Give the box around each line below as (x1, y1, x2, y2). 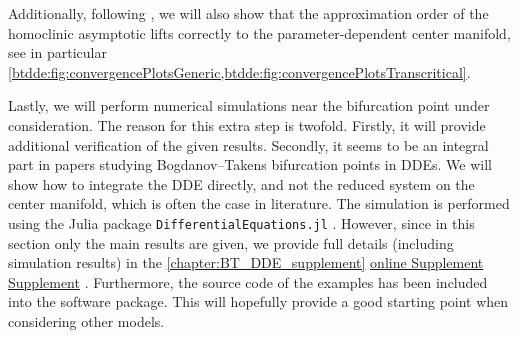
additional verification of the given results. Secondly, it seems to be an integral (8, 134, 489, 155)
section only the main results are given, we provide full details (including (8, 232, 454, 253)
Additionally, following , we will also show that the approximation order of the (8, 3, 489, 23)
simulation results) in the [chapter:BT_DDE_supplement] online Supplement (8, 252, 484, 273)
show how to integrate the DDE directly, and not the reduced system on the (8, 173, 475, 194)
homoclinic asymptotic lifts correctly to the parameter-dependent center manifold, (8, 22, 511, 43)
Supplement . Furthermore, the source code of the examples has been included (8, 271, 488, 292)
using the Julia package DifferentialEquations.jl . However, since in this (8, 212, 475, 233)
